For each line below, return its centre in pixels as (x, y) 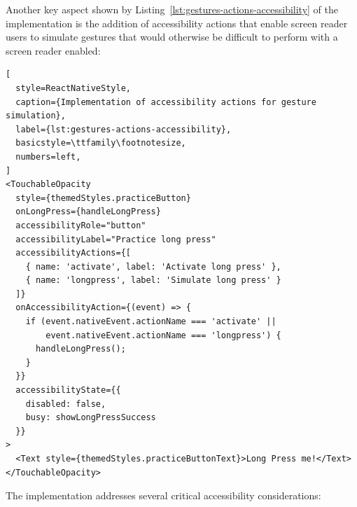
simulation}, (36, 116)
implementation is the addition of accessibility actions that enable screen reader (177, 23)
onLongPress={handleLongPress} (88, 212)
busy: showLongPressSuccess (91, 418)
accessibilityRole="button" (81, 225)
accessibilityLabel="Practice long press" (116, 239)
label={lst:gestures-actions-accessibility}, (124, 129)
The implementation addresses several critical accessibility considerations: (163, 495)
